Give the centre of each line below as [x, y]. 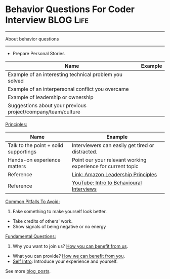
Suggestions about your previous [47, 105]
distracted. [84, 151]
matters [17, 166]
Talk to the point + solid [35, 145]
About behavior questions [32, 38]
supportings [22, 151]
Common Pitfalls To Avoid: [33, 202]
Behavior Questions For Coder [70, 9]
